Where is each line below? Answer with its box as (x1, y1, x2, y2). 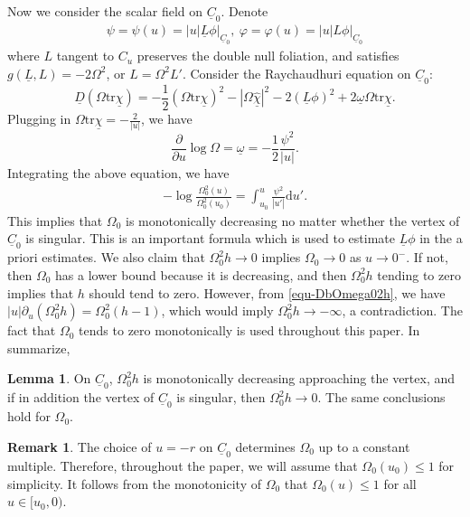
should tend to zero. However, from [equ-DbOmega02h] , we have (89, 283, 446, 302)
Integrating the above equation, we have (7, 163, 230, 182)
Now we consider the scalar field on (7, 2, 203, 20)
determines (235, 437, 296, 456)
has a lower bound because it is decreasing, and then (55, 265, 347, 284)
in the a (419, 229, 463, 248)
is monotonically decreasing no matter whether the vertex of (125, 211, 460, 230)
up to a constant (318, 437, 410, 456)
